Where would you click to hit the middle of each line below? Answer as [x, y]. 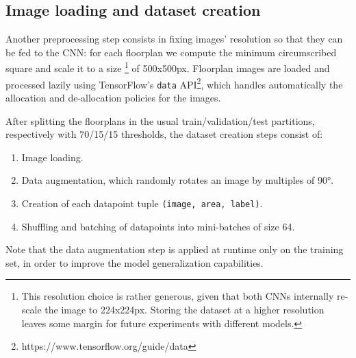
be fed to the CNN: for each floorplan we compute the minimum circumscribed [171, 52]
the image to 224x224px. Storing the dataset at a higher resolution [185, 309]
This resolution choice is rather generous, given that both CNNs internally [178, 296]
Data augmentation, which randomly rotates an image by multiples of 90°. [178, 180]
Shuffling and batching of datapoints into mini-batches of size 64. [158, 226]
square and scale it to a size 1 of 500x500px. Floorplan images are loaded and [168, 67]
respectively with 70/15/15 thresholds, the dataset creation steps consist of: [164, 134]
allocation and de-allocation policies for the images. [113, 97]
